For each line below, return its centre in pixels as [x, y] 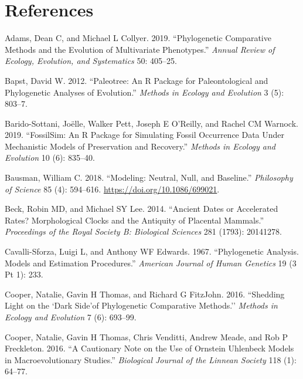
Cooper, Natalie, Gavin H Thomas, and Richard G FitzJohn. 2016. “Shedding [145, 294]
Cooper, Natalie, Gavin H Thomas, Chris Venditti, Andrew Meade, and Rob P [147, 336]
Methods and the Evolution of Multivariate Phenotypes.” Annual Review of [140, 49]
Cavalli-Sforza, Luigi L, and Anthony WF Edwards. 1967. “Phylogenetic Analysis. [152, 251]
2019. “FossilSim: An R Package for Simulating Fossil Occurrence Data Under [145, 135]
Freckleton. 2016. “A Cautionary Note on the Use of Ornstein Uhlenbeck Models [149, 348]
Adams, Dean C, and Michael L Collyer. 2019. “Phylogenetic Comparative [138, 38]
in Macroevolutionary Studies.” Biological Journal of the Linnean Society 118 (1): [151, 359]
